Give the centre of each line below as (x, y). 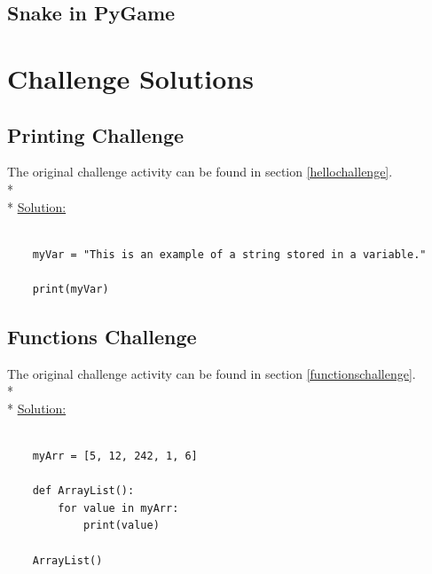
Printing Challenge (96, 134)
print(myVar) (71, 289)
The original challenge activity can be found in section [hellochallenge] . (200, 172)
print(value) (121, 526)
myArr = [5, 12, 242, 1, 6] (115, 456)
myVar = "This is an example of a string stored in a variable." (229, 254)
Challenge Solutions (130, 78)
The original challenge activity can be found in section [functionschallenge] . (212, 373)
